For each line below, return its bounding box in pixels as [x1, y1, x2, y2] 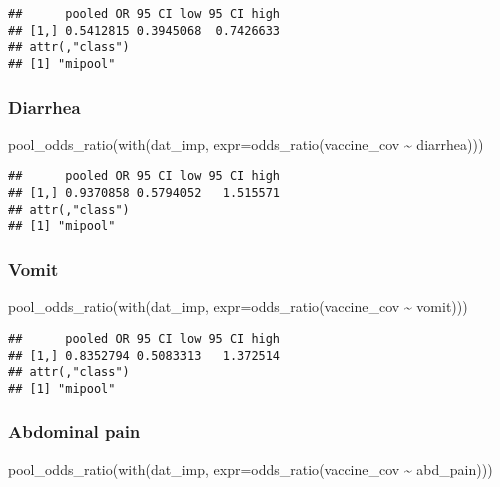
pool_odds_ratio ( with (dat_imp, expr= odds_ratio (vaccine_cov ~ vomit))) [8, 296, 468, 317]
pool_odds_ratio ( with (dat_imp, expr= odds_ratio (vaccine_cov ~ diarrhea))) [8, 133, 484, 154]
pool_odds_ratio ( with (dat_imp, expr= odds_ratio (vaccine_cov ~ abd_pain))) [8, 458, 493, 479]
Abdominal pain [8, 419, 141, 444]
